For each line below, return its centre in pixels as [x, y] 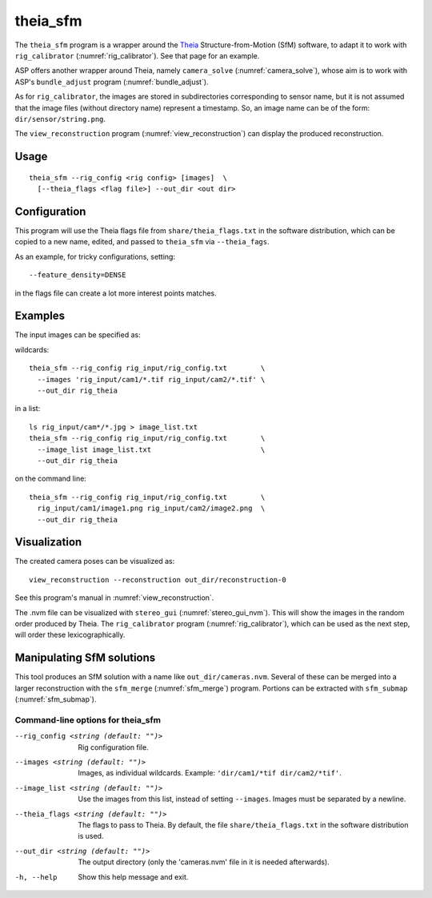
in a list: [28, 409]
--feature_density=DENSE [78, 275]
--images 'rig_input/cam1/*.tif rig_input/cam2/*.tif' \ [151, 379]
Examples [40, 316]
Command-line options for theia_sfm [88, 719]
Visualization [48, 542]
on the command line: [51, 479]
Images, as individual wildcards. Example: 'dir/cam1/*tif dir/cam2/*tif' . [210, 773]
